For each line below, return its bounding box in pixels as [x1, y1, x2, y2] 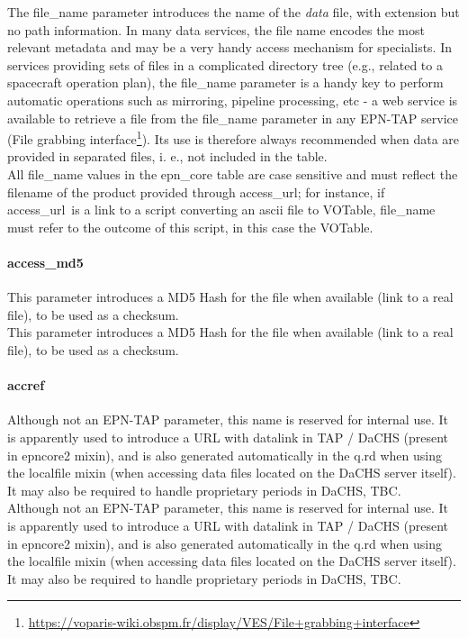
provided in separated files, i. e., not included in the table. [7, 147, 328, 166]
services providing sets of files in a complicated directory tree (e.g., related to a [7, 55, 443, 74]
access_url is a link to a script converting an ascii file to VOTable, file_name [7, 200, 436, 219]
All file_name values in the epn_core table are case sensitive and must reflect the [7, 165, 458, 183]
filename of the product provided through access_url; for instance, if [7, 182, 385, 201]
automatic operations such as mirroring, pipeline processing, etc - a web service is [7, 90, 458, 109]
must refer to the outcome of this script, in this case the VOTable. [7, 217, 373, 236]
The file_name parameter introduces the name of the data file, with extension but [7, 3, 460, 21]
